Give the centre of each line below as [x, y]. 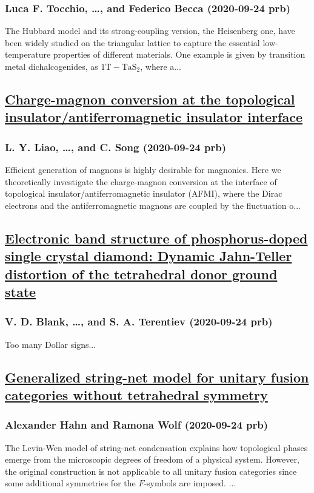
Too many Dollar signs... [51, 344]
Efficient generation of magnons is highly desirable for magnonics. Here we [143, 169]
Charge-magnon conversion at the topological [150, 99]
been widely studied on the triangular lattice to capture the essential [132, 42]
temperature [28, 54]
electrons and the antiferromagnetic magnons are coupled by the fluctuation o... [153, 205]
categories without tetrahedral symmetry [136, 394]
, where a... [161, 66]
